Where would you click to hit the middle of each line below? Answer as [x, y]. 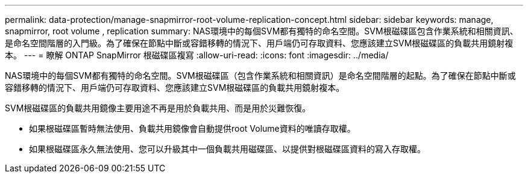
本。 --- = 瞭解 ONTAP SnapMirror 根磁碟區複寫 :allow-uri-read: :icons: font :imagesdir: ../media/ [197, 55]
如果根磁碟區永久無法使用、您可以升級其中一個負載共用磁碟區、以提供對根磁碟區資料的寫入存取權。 [227, 149]
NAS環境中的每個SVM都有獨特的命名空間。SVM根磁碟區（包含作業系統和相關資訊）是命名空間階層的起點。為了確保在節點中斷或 [260, 75]
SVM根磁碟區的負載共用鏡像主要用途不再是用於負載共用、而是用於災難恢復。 [158, 108]
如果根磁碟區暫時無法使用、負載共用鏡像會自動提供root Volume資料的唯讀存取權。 [192, 128]
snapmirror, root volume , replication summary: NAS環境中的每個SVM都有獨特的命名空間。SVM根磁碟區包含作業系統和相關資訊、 [262, 31]
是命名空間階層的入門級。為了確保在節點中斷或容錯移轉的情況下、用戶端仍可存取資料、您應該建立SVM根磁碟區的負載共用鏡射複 [259, 43]
